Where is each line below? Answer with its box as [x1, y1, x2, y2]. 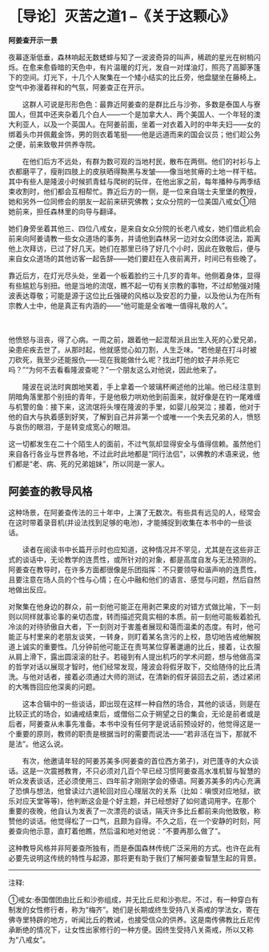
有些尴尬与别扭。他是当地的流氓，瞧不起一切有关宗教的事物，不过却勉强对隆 [8, 280, 261, 290]
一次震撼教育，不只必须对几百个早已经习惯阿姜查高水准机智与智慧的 [35, 766, 261, 776]
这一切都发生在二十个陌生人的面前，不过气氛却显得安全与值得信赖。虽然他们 [8, 438, 261, 449]
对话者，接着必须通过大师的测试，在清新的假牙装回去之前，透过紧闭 [35, 672, 261, 681]
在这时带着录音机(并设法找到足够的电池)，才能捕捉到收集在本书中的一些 [8, 518, 246, 527]
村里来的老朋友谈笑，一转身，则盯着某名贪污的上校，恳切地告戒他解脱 [29, 631, 261, 641]
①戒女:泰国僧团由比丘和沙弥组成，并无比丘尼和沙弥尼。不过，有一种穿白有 [8, 894, 259, 904]
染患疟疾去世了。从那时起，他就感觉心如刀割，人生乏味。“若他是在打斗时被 [8, 345, 258, 354]
